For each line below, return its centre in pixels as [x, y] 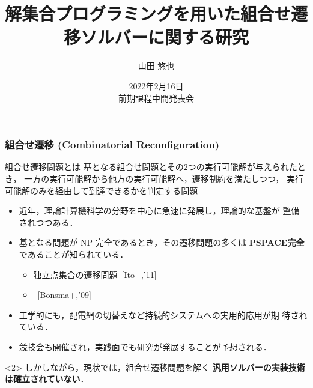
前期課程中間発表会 [156, 98]
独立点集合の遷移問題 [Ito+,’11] [95, 274]
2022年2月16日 [156, 86]
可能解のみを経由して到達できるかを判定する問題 [102, 190]
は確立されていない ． [47, 379]
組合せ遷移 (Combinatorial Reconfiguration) [112, 144]
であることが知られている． [74, 254]
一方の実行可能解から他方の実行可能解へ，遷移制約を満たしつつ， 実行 [164, 178]
